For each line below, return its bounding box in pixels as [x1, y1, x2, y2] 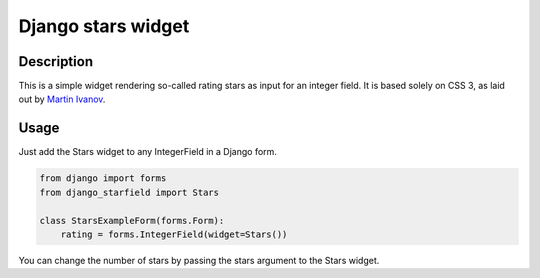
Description [18, 53, 94, 70]
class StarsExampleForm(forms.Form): [39, 215, 225, 226]
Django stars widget [18, 15, 190, 37]
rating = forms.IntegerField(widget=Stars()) [60, 228, 288, 240]
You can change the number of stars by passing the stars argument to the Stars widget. [18, 254, 380, 266]
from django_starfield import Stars [39, 186, 220, 198]
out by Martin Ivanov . [18, 93, 106, 105]
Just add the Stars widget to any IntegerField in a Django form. [18, 146, 277, 158]
